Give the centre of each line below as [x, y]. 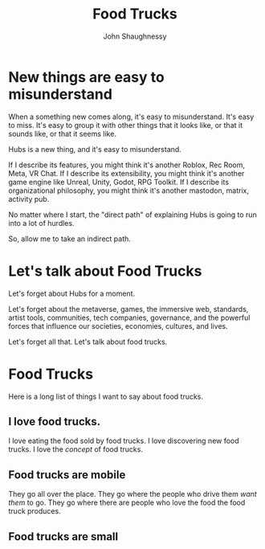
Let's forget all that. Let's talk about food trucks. [88, 342]
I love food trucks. [55, 422]
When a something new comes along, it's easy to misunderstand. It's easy [131, 117]
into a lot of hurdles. [41, 223]
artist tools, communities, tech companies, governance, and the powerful [129, 318]
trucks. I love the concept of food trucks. [75, 449]
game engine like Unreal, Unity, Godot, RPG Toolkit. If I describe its [119, 182]
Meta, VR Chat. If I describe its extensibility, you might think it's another [126, 173]
